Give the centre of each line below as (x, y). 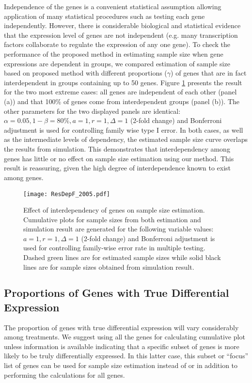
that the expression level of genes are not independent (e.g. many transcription (121, 35)
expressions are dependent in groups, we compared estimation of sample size (117, 63)
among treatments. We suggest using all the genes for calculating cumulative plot (125, 337)
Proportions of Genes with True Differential (117, 293)
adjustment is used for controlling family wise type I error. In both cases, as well (124, 130)
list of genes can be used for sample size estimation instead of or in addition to (121, 365)
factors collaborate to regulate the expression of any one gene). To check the (117, 44)
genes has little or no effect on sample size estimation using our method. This (119, 158)
